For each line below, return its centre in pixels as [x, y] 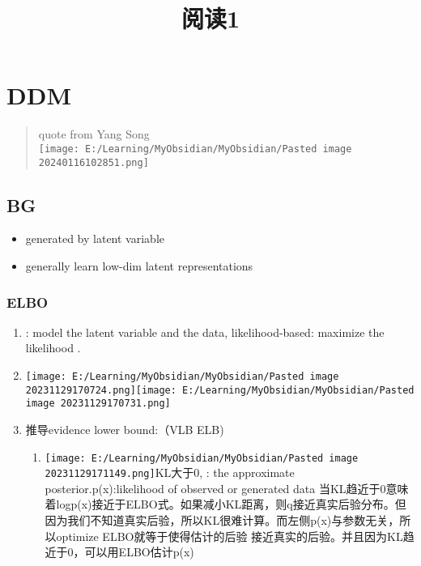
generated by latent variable [95, 238]
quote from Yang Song [94, 134]
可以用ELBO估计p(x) [139, 552]
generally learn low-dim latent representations [139, 266]
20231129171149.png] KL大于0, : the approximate [170, 472]
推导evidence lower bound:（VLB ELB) [125, 429]
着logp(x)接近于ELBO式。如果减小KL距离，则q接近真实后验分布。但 [225, 504]
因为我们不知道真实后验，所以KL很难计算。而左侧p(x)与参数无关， [222, 520]
